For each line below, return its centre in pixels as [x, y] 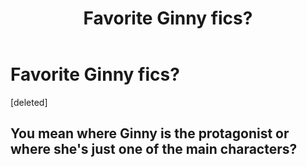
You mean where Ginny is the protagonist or [150, 133]
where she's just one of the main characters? [154, 149]
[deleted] [29, 102]
